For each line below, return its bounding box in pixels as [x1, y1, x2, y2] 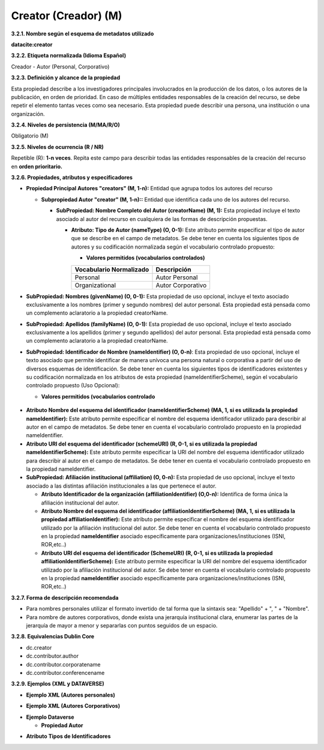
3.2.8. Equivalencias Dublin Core [11, 633, 95, 640]
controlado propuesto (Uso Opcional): [26, 382, 120, 389]
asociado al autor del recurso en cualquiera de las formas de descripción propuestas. [56, 215, 268, 222]
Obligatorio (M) [11, 132, 49, 139]
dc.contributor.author [26, 652, 79, 660]
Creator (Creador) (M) [11, 9, 122, 22]
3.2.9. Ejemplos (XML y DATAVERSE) [11, 680, 104, 688]
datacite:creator [11, 41, 53, 48]
